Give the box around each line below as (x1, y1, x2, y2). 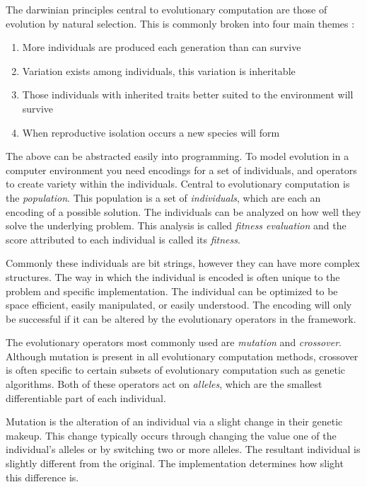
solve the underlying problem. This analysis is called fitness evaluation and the (6, 218, 346, 233)
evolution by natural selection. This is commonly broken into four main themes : (6, 16, 355, 30)
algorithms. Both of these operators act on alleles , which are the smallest (6, 377, 322, 391)
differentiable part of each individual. (6, 390, 166, 405)
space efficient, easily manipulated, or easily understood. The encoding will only (6, 297, 352, 312)
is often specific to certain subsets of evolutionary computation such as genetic (6, 362, 346, 377)
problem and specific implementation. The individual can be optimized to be (6, 283, 338, 298)
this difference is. (6, 469, 79, 484)
